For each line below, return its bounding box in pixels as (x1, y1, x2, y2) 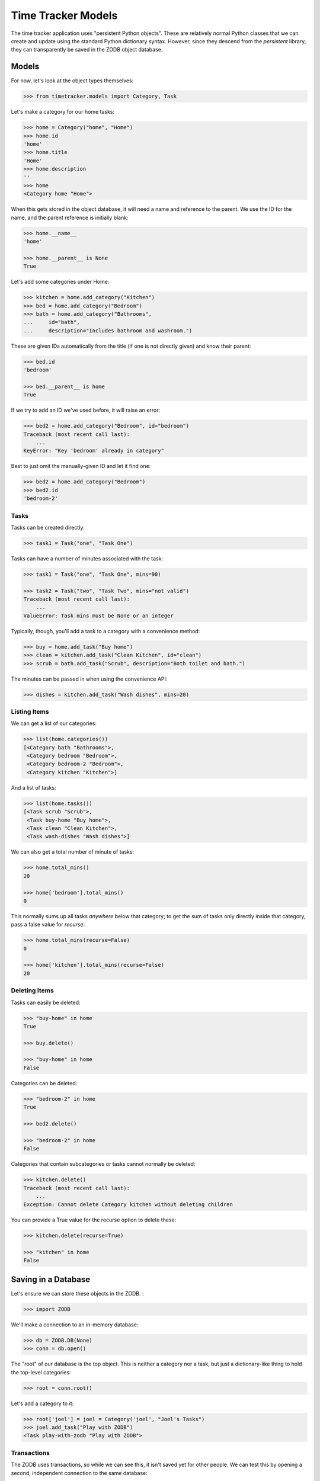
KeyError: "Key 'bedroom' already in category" (23, 447, 164, 454)
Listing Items (11, 707, 50, 716)
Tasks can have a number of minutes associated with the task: (11, 554, 163, 562)
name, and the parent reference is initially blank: (11, 214, 129, 221)
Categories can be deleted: (11, 1079, 78, 1086)
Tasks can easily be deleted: (11, 999, 81, 1006)
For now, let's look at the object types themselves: (11, 77, 134, 84)
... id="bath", (23, 319, 80, 326)
